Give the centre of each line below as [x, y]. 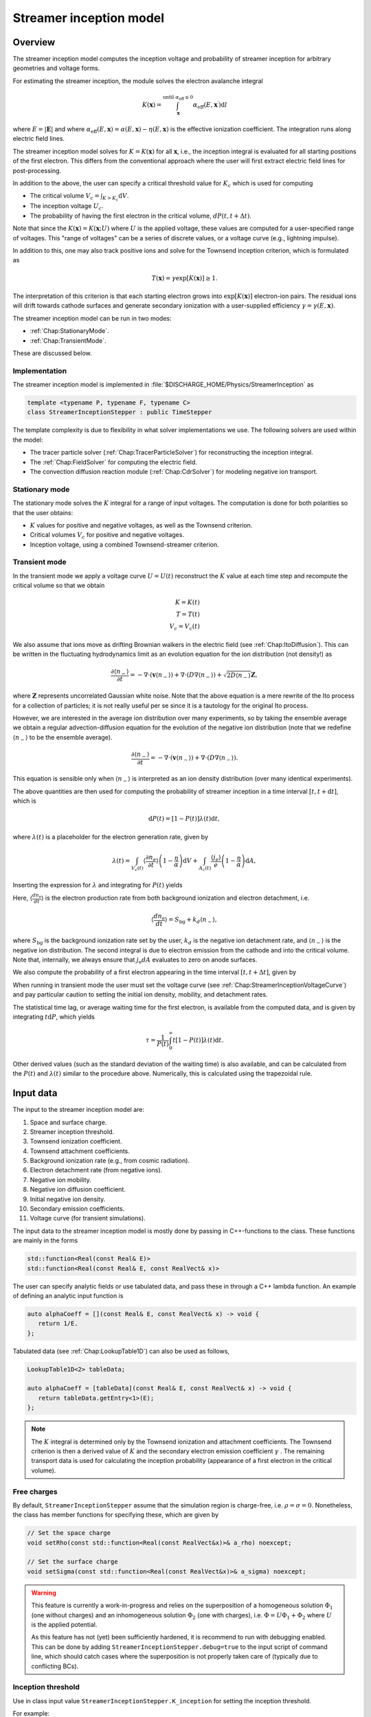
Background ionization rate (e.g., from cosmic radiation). [110, 1161]
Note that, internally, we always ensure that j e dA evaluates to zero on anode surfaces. [135, 960]
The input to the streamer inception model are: [78, 1110]
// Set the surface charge [72, 1562]
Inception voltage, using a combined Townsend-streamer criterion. [124, 544]
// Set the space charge [69, 1533]
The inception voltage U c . [67, 207]
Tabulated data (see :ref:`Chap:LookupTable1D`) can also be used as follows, [121, 1351]
